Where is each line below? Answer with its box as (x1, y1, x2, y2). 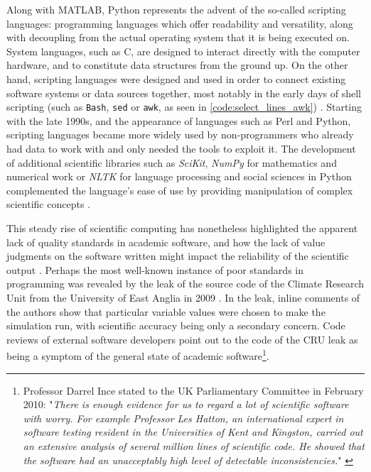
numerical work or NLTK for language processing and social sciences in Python (6, 169, 352, 184)
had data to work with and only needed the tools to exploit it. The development (6, 141, 356, 155)
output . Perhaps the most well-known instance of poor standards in (6, 262, 303, 277)
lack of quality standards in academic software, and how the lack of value (6, 234, 326, 249)
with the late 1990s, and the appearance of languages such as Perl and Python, (6, 113, 351, 128)
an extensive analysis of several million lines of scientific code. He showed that (23, 438, 365, 453)
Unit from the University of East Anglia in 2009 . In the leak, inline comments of (6, 290, 360, 304)
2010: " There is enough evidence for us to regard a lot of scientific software (23, 397, 349, 412)
